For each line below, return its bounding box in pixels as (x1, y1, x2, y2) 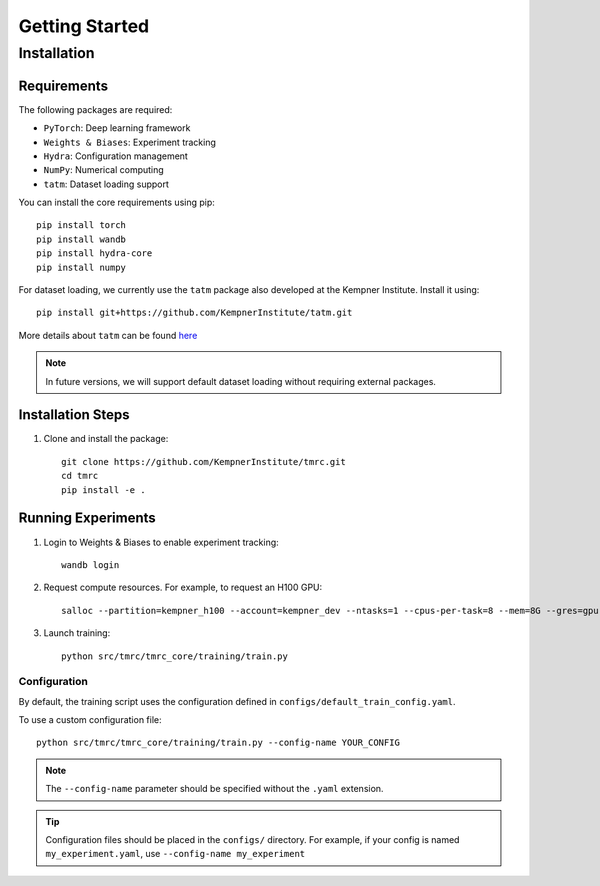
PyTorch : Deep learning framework (43, 122, 191, 134)
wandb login (61, 559, 120, 570)
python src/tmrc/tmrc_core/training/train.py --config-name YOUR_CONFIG (36, 737, 400, 749)
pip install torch (36, 220, 127, 231)
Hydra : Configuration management (43, 150, 189, 162)
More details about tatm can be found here (18, 329, 198, 341)
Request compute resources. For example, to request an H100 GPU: (43, 581, 323, 594)
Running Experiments (18, 510, 157, 527)
